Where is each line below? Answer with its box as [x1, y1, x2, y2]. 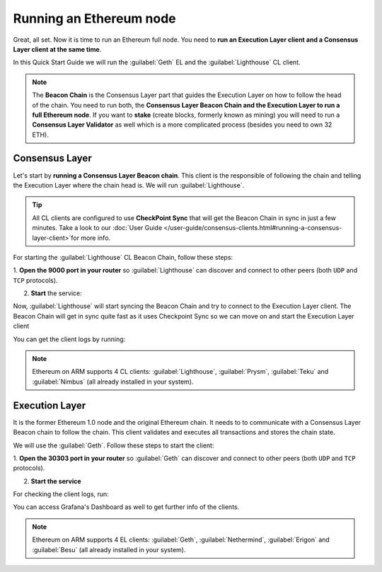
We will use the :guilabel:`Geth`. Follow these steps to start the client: [13, 441, 214, 450]
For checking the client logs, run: [13, 490, 109, 498]
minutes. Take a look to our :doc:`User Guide [32, 224, 163, 232]
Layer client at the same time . [13, 45, 102, 53]
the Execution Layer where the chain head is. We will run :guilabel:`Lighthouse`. [13, 181, 245, 189]
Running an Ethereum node [13, 11, 176, 26]
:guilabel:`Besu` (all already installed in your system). [32, 545, 186, 554]
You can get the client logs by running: [13, 335, 126, 343]
